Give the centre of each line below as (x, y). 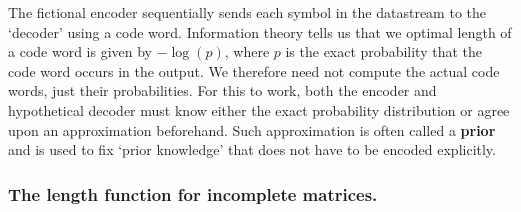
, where (247, 51)
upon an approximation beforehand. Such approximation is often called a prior (252, 129)
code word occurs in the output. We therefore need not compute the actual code (254, 70)
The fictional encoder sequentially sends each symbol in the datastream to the (247, 12)
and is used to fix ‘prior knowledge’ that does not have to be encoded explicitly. (252, 149)
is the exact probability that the (383, 51)
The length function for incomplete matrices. (193, 193)
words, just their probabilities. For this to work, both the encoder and (222, 90)
